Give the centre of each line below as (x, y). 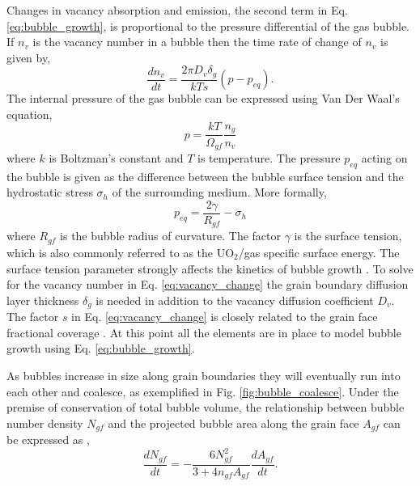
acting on (384, 157)
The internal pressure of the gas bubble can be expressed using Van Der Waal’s (203, 98)
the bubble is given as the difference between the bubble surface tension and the (205, 176)
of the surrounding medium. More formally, (219, 192)
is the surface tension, (348, 236)
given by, (29, 57)
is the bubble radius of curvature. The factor (171, 236)
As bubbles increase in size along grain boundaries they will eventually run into (204, 375)
